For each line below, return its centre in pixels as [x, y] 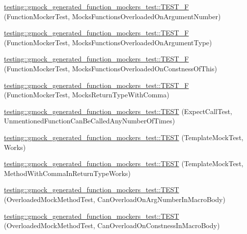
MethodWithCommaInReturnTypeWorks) [67, 173]
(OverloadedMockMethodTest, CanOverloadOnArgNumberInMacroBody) [115, 199]
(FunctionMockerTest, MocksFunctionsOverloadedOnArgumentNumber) [112, 16]
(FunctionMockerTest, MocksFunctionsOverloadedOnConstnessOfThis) [110, 68]
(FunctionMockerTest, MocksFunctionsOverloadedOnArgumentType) [108, 42]
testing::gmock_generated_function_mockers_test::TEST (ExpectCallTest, [118, 111]
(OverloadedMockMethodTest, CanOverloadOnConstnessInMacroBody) [112, 225]
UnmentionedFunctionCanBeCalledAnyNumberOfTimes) [90, 121]
